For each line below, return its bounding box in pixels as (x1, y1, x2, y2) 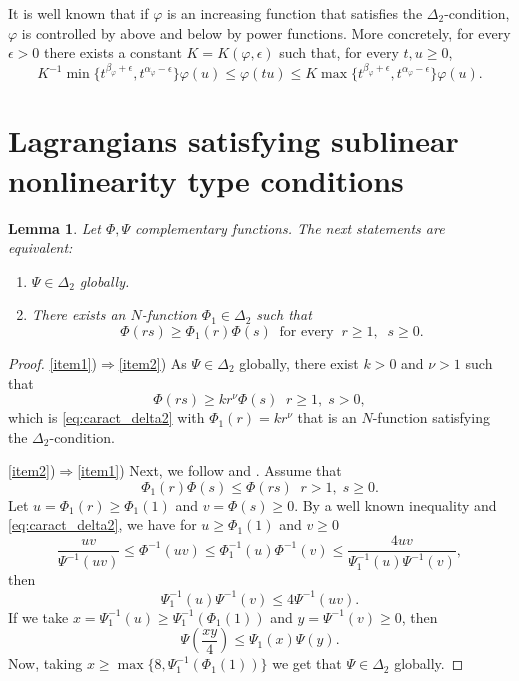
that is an (297, 407, 357, 428)
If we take (8, 606, 69, 627)
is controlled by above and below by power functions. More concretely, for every (21, 22, 511, 43)
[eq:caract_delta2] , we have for (8, 514, 197, 535)
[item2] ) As (118, 352, 187, 373)
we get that (272, 653, 342, 674)
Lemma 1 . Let (8, 217, 101, 238)
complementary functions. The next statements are (135, 217, 445, 238)
